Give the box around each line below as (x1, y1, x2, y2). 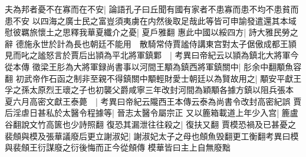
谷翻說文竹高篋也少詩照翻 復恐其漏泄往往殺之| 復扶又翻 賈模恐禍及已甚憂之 (5, 118, 296, 130)
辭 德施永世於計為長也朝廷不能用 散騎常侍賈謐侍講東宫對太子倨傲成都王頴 (5, 37, 297, 49)
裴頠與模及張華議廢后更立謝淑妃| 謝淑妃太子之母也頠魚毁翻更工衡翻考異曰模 (5, 129, 299, 142)
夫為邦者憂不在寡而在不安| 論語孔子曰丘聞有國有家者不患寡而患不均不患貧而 (5, 3, 299, 15)
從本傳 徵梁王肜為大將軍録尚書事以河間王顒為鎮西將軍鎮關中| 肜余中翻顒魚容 (5, 60, 302, 72)
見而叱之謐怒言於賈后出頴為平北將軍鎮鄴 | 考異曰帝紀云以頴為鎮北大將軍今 (5, 49, 299, 61)
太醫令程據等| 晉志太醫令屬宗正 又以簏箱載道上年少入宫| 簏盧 (62, 106, 298, 119)
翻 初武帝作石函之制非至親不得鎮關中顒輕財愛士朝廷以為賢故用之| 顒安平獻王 (5, 72, 302, 84)
